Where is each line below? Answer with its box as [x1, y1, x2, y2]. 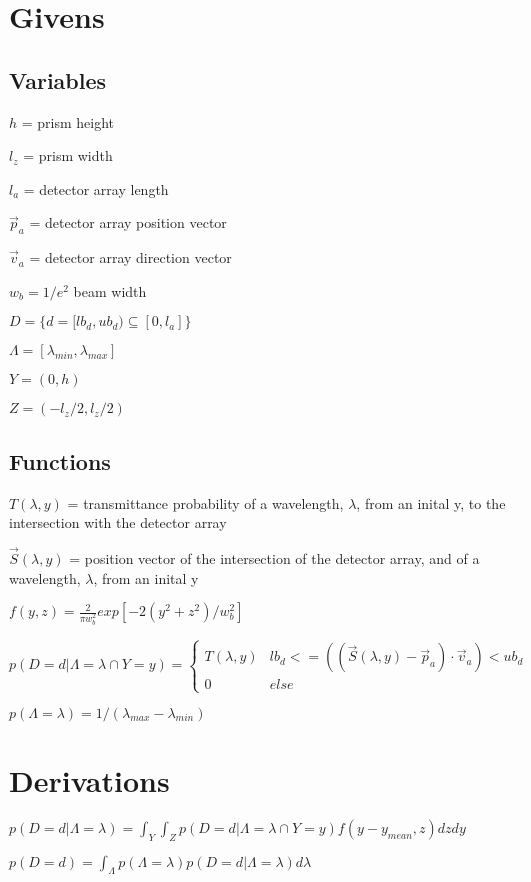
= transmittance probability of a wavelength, [67, 492, 344, 513]
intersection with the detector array [9, 512, 227, 533]
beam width [73, 280, 147, 301]
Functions [9, 445, 111, 476]
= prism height [21, 111, 115, 132]
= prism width [23, 145, 113, 166]
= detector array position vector [29, 212, 227, 233]
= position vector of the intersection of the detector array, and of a [69, 547, 480, 568]
